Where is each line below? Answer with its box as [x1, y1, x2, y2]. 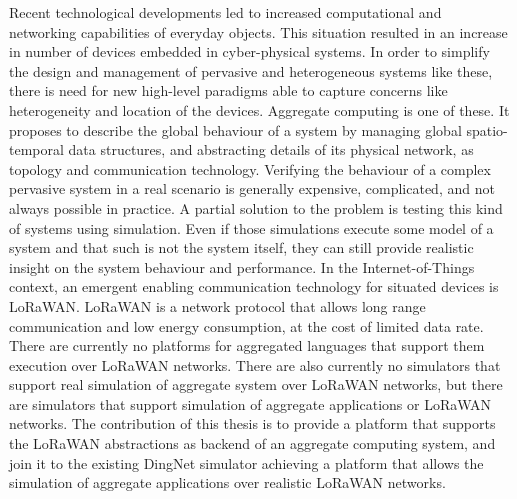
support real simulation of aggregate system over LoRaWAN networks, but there [9, 374, 503, 395]
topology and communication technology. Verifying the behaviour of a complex [9, 158, 491, 179]
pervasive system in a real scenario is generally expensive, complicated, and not [9, 178, 495, 199]
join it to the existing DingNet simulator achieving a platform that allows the [9, 452, 484, 473]
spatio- [466, 119, 508, 140]
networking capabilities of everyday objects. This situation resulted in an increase [9, 21, 508, 42]
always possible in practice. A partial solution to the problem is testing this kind [9, 197, 503, 218]
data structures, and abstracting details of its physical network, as [68, 139, 474, 160]
